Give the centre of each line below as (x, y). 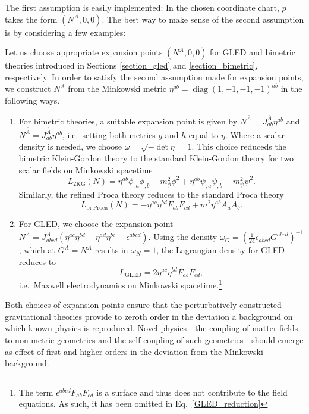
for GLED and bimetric (253, 52)
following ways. (32, 100)
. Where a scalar (255, 134)
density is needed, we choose (70, 146)
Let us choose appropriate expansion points (84, 52)
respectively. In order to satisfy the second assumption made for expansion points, (154, 77)
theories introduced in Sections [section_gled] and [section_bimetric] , (131, 65)
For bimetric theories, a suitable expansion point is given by (128, 121)
